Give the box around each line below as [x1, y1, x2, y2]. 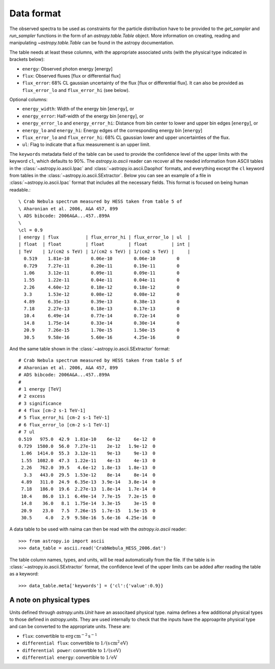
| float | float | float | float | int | [18, 242, 190, 247]
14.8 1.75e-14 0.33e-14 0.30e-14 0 [23, 320, 180, 326]
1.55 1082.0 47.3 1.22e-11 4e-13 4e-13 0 [21, 458, 155, 463]
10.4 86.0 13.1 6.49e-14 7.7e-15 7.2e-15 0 [21, 493, 155, 499]
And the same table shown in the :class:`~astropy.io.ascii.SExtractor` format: [9, 345, 170, 352]
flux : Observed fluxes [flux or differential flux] [22, 73, 121, 79]
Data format [9, 8, 61, 19]
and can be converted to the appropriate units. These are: [9, 624, 131, 630]
